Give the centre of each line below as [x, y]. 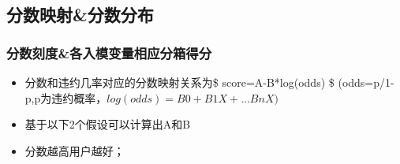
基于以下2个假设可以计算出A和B [108, 124]
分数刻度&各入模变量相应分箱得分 [109, 52]
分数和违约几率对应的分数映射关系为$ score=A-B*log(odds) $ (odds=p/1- [209, 82]
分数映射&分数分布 [80, 14]
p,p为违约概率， [66, 97]
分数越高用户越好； [75, 150]
